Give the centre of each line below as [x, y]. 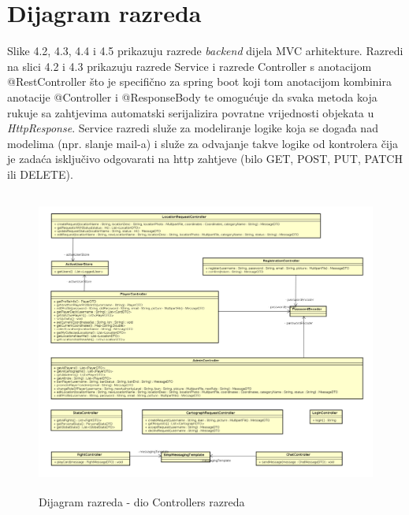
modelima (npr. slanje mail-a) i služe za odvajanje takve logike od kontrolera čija [203, 143]
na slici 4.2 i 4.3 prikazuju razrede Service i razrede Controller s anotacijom [190, 66]
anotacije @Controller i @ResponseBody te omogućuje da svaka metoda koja [192, 96]
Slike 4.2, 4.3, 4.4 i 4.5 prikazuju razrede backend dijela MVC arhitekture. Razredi [205, 51]
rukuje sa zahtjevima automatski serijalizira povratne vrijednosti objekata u [191, 112]
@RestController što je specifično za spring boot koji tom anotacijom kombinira [199, 82]
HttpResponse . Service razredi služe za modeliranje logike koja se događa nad [193, 128]
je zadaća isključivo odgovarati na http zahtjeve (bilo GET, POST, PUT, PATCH [205, 159]
